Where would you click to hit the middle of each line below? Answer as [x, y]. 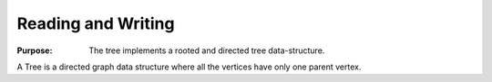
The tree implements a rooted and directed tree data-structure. [207, 50]
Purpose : [35, 50]
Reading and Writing [96, 23]
